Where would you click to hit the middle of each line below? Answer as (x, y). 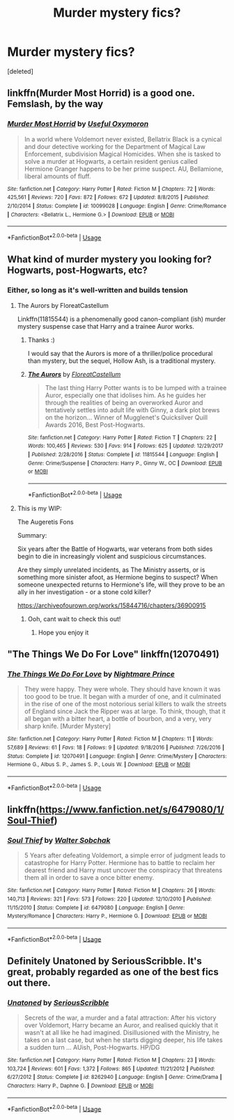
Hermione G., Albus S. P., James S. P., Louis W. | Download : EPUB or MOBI (99, 765)
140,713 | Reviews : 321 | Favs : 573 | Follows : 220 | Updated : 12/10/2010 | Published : (110, 899)
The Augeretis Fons (46, 522)
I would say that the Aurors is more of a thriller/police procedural (120, 353)
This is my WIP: (39, 508)
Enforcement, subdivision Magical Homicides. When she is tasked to (123, 154)
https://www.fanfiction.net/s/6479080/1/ (132, 809)
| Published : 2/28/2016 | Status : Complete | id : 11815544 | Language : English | (123, 454)
